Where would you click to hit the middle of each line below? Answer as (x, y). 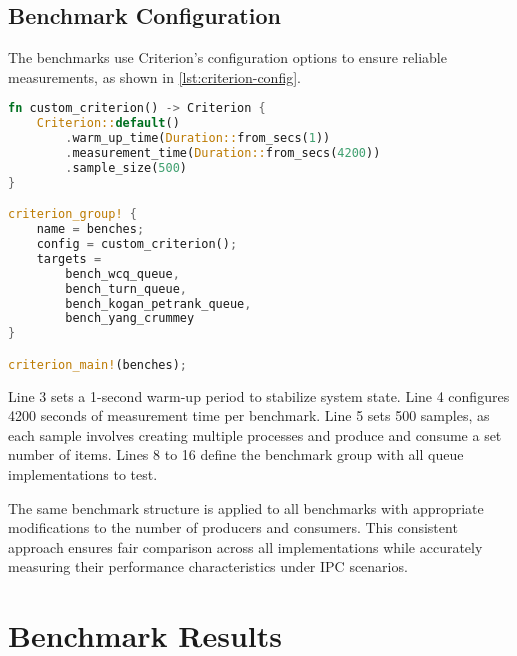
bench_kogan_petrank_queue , (158, 303)
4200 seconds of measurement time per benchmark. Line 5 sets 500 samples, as (249, 415)
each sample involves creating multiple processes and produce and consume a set (255, 434)
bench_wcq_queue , (122, 273)
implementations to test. (83, 474)
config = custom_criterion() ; (137, 244)
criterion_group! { (72, 214)
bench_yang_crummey (130, 318)
